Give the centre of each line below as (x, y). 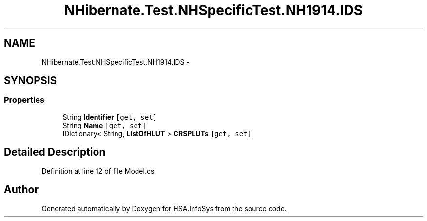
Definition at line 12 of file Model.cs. (99, 171)
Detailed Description (55, 152)
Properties (24, 100)
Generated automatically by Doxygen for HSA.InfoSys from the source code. (164, 208)
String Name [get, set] (104, 125)
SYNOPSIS (30, 81)
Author (21, 190)
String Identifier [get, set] (110, 117)
